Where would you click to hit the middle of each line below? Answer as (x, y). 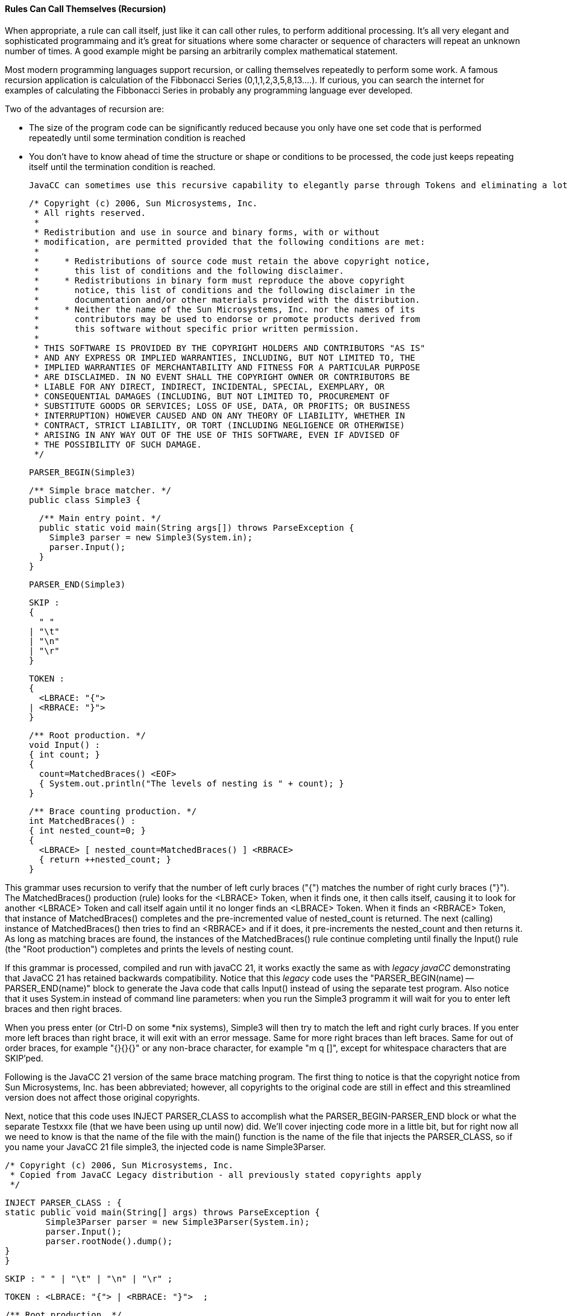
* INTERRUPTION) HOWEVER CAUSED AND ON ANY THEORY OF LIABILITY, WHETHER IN (219, 415)
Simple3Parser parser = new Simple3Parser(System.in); (178, 1222)
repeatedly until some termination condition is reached (137, 138)
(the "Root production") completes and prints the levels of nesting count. (149, 949)
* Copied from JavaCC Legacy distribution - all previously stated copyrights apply (216, 1175)
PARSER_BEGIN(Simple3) (83, 472)
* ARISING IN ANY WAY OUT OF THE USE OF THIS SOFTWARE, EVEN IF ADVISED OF (217, 435)
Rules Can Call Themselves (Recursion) (86, 9)
